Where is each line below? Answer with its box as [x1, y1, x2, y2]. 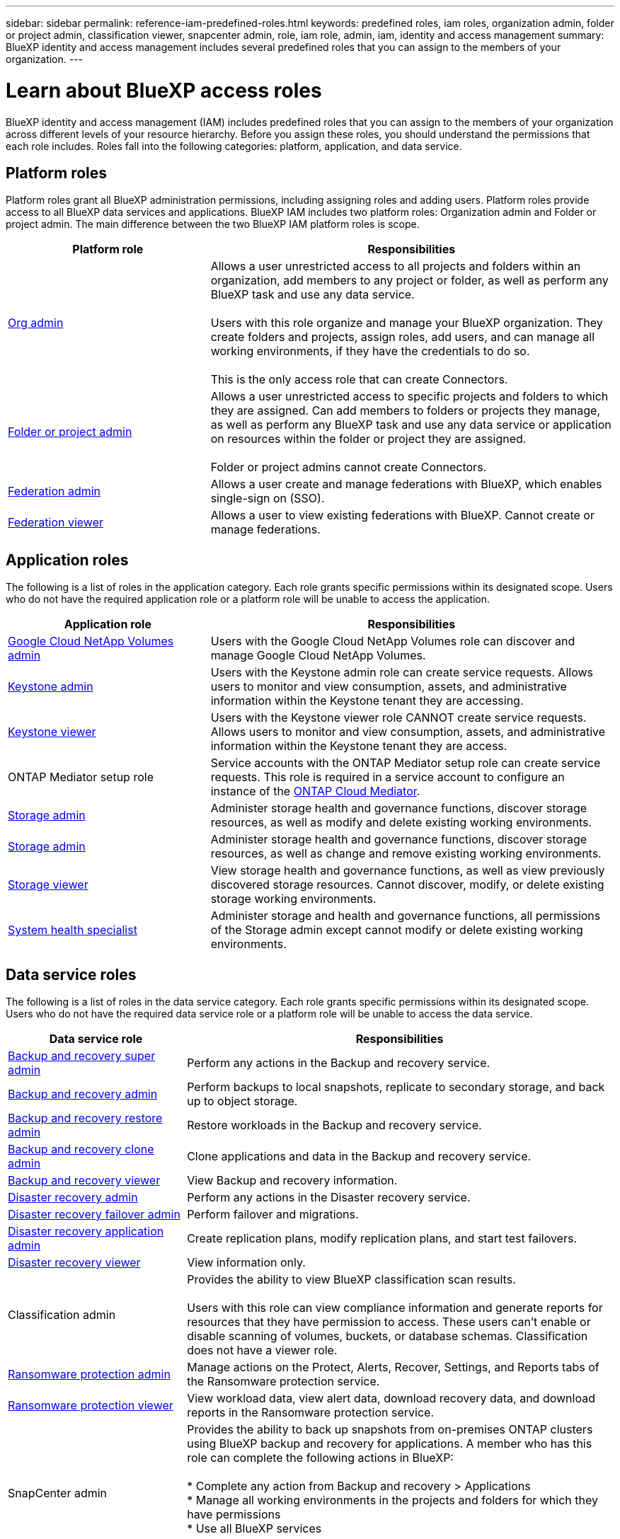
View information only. [187, 1255, 306, 1270]
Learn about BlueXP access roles [6, 78, 322, 103]
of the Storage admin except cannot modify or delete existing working [210, 923, 583, 938]
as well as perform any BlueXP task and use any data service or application [210, 417, 612, 432]
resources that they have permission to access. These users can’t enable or [187, 1315, 591, 1330]
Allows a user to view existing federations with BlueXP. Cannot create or [210, 508, 595, 523]
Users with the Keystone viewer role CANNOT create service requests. [210, 710, 587, 725]
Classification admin [8, 1308, 116, 1322]
